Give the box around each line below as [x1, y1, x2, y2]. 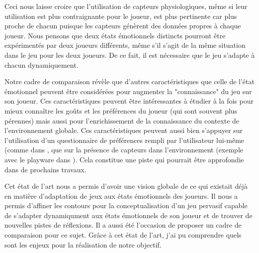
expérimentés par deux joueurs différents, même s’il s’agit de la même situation [4, 40, 246, 50]
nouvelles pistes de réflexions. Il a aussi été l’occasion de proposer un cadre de [4, 220, 242, 230]
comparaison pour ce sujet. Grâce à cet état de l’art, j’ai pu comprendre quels [4, 230, 242, 240]
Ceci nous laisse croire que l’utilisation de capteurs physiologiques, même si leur [4, 1, 248, 11]
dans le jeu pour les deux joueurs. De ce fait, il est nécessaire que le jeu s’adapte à [4, 49, 255, 60]
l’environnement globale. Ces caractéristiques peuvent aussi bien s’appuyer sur [4, 125, 243, 135]
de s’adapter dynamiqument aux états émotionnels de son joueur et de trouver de [4, 210, 253, 220]
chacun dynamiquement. [4, 59, 79, 70]
